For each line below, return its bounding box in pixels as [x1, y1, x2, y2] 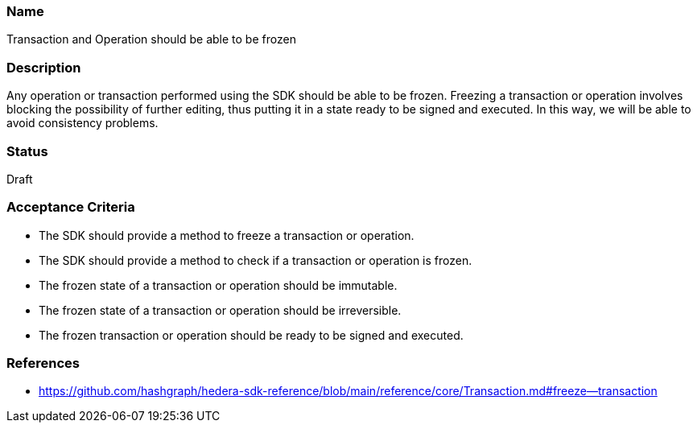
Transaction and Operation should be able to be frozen [6, 32, 296, 47]
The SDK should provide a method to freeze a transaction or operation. [39, 228, 414, 242]
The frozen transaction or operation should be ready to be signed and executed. [39, 328, 464, 342]
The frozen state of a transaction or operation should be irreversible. [39, 303, 402, 317]
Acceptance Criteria [6, 199, 135, 216]
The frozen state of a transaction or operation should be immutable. [39, 278, 398, 292]
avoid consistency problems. [6, 116, 159, 130]
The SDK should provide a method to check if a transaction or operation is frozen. [39, 253, 472, 267]
